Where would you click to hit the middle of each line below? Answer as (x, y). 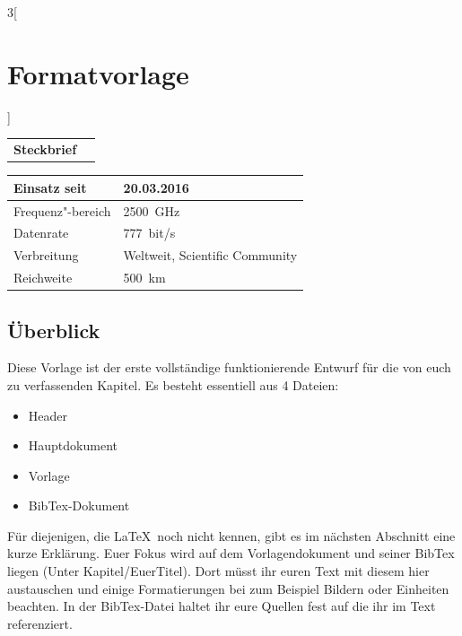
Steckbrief (45, 149)
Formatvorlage (98, 73)
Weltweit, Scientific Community (210, 255)
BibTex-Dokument (79, 505)
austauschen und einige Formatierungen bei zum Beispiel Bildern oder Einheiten (228, 588)
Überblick (54, 330)
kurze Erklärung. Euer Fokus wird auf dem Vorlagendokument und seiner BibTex (231, 553)
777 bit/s (149, 233)
